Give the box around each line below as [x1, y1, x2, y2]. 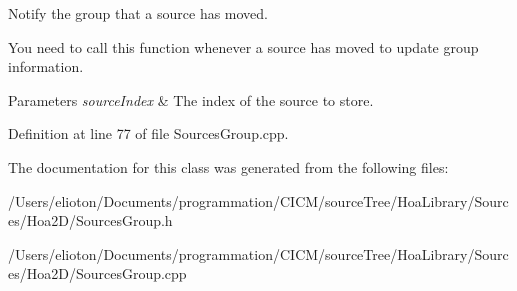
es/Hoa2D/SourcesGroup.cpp [8, 263, 187, 284]
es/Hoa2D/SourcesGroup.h [8, 210, 173, 231]
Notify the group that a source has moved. [8, 3, 269, 23]
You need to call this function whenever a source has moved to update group [8, 36, 479, 57]
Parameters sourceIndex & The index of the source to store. [8, 89, 374, 110]
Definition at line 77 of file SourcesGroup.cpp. [8, 123, 289, 144]
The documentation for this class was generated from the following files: [8, 156, 449, 177]
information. [8, 56, 84, 77]
